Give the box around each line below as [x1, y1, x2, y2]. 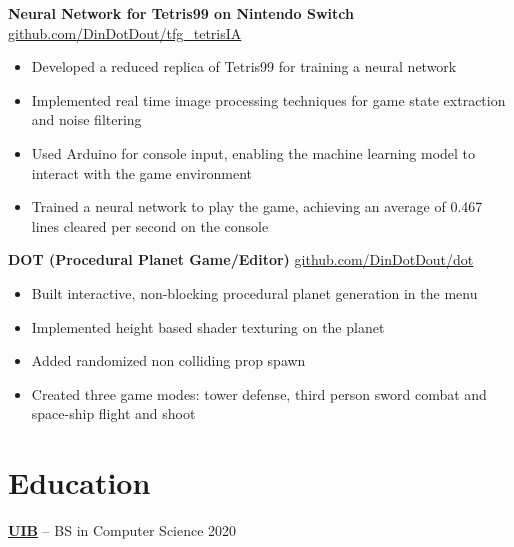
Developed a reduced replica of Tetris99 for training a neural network [31, 56, 457, 77]
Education [8, 462, 151, 503]
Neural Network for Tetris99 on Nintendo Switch [8, 3, 354, 23]
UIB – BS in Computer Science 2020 [8, 520, 237, 541]
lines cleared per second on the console [31, 215, 269, 236]
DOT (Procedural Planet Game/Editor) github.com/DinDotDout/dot [8, 249, 474, 270]
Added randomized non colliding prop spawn [31, 350, 306, 371]
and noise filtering [31, 109, 142, 130]
